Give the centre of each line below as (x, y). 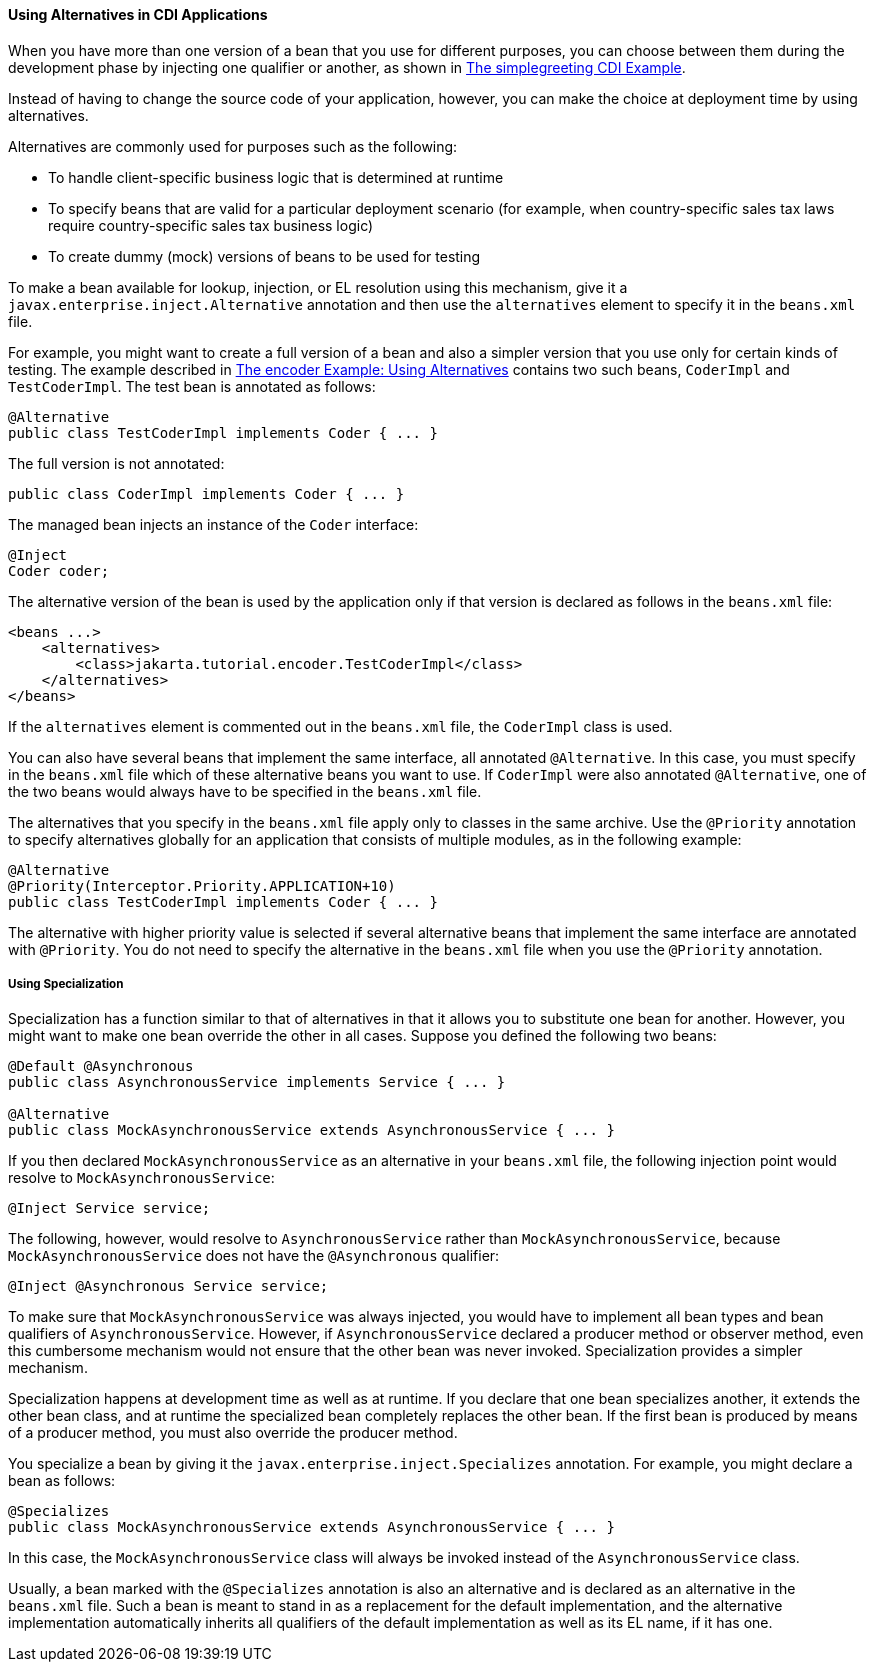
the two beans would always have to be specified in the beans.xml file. (245, 791)
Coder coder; (59, 570)
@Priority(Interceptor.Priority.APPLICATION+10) (202, 885)
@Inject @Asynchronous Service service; (168, 1286)
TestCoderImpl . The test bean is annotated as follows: (192, 386)
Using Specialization (66, 984)
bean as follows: (62, 1481)
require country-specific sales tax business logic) (211, 225)
